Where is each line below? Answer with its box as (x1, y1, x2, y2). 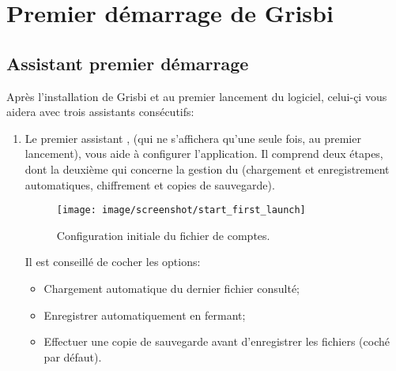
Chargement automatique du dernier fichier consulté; (43, 279, 300, 296)
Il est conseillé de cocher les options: (25, 253, 201, 270)
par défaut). (43, 348, 102, 365)
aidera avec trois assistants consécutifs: (6, 103, 194, 120)
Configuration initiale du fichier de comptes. (56, 227, 270, 243)
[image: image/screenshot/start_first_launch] (56, 204, 306, 216)
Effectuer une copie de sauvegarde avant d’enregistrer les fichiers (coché (43, 333, 390, 350)
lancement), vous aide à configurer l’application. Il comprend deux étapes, (25, 145, 383, 162)
